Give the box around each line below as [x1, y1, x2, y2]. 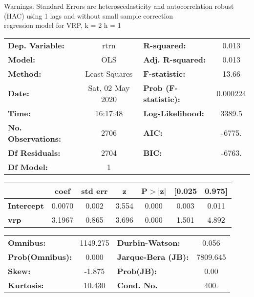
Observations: [8, 132, 62, 144]
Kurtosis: [8, 279, 44, 291]
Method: [8, 67, 42, 79]
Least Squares [85, 67, 133, 79]
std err [81, 185, 108, 196]
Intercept [8, 199, 44, 211]
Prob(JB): [117, 265, 157, 276]
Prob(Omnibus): [8, 251, 72, 262]
